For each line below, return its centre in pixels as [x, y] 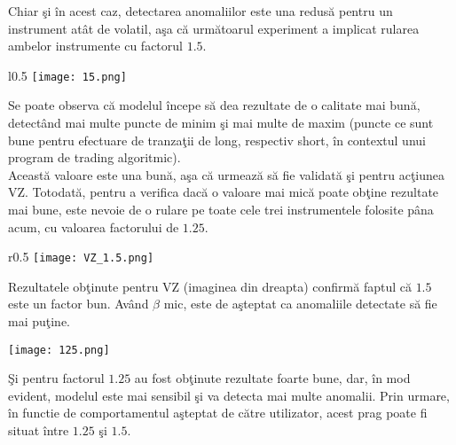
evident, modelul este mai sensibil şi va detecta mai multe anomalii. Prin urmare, [229, 395]
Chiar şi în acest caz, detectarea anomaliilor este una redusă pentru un [200, 11]
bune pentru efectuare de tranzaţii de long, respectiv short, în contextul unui [217, 140]
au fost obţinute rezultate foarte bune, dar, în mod [272, 378]
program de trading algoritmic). [94, 157]
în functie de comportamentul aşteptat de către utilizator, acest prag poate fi [218, 413]
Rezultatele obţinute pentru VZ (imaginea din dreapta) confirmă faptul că [210, 286]
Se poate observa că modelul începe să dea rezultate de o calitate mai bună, [214, 105]
